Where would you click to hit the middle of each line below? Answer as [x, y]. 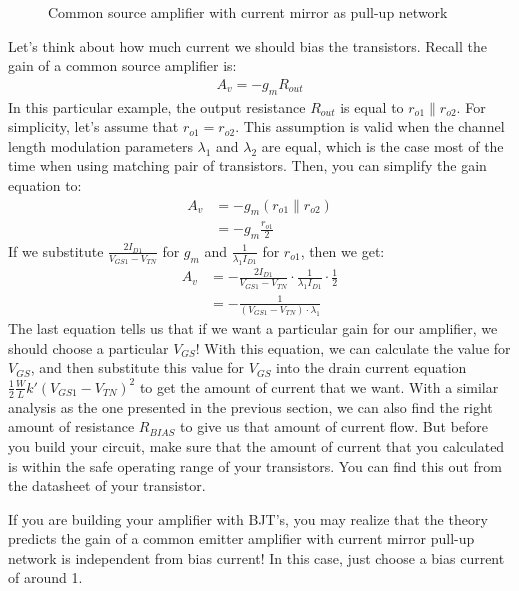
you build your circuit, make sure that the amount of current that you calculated [256, 445]
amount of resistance [71, 426]
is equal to [372, 106]
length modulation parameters [100, 145]
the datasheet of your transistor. [107, 485]
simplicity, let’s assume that [93, 126]
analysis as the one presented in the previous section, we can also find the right [250, 406]
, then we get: [342, 250]
